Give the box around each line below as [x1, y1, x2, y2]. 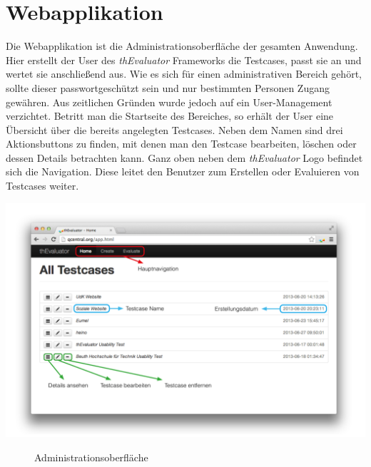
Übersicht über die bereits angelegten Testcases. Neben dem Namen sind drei [6, 122, 343, 137]
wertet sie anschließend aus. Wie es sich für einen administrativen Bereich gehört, [6, 66, 362, 81]
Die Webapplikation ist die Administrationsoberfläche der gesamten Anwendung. [6, 39, 358, 53]
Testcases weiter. [6, 178, 79, 193]
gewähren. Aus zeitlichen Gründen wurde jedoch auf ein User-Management [6, 94, 332, 109]
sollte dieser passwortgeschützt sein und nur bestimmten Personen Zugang [6, 80, 330, 95]
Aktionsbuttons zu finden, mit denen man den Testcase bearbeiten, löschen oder [6, 136, 357, 151]
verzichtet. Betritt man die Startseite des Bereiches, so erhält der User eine [6, 108, 334, 123]
